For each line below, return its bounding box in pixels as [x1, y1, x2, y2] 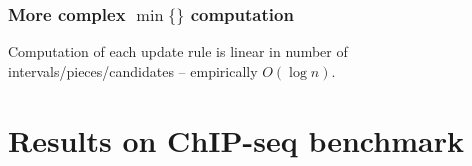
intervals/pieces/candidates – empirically [8, 60, 258, 81]
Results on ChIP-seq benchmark [8, 119, 464, 160]
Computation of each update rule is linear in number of [8, 41, 348, 62]
